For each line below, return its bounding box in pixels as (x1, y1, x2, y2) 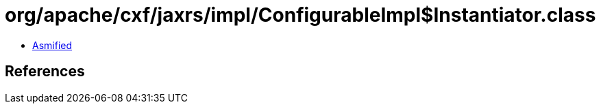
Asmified (32, 39, 73, 51)
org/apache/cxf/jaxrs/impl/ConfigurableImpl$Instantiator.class (5, 3, 596, 27)
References (5, 63, 85, 80)
